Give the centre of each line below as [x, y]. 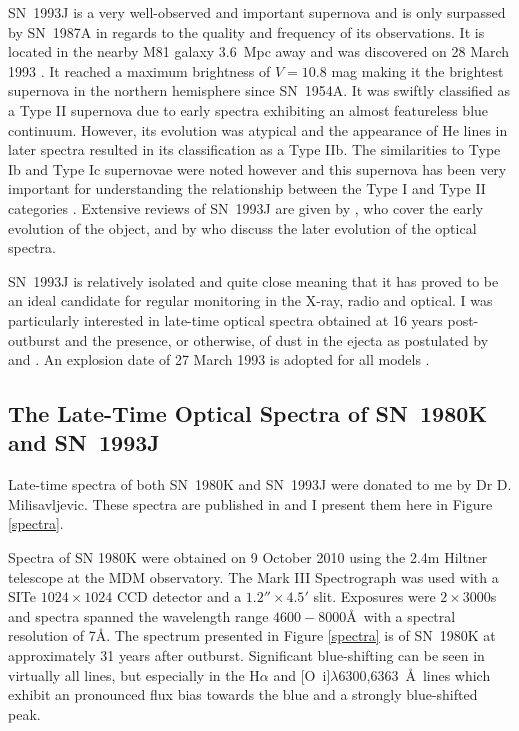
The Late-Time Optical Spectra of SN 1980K [248, 413]
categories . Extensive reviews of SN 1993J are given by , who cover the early [246, 207]
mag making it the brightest [417, 70]
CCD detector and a [179, 596]
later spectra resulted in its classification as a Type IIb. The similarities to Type [254, 149]
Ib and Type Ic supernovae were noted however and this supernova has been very [257, 168]
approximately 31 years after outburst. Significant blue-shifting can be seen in [246, 655]
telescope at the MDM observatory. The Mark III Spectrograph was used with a [253, 576]
